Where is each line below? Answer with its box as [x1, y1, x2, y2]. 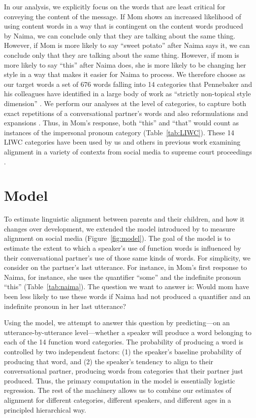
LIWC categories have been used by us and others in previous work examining [4, 137, 241, 147]
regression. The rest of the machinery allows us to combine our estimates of [4, 385, 231, 395]
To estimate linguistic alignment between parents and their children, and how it [4, 214, 245, 224]
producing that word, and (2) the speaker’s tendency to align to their [4, 356, 214, 366]
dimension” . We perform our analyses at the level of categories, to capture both [4, 98, 247, 108]
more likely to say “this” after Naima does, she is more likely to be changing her [4, 59, 246, 70]
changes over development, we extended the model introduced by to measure [4, 223, 235, 233]
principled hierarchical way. [4, 404, 86, 415]
